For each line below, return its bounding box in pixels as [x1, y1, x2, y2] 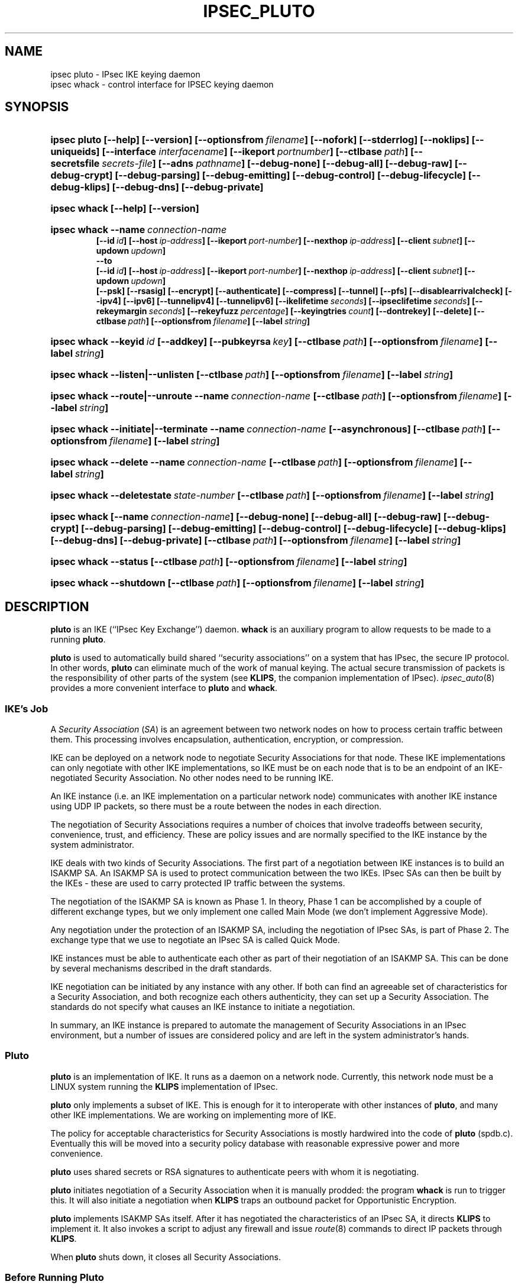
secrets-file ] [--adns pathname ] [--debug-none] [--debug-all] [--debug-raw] [102, 157, 453, 170]
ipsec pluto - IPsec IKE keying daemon [50, 69, 200, 79]
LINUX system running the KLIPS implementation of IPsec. [50, 1081, 278, 1092]
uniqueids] [50, 146, 100, 158]
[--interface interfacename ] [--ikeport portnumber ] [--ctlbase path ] [102, 146, 409, 158]
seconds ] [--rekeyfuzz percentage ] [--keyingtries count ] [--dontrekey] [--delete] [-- [148, 306, 485, 317]
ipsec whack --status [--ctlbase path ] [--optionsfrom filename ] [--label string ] [50, 556, 407, 568]
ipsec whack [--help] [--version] [50, 202, 199, 215]
